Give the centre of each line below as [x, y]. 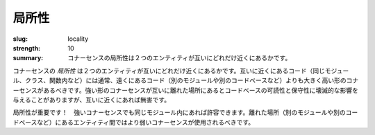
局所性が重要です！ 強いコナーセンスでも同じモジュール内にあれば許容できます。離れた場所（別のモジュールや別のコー [185, 112]
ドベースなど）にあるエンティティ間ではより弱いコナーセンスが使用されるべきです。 [134, 122]
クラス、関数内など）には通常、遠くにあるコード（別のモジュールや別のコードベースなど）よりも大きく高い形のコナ [192, 80]
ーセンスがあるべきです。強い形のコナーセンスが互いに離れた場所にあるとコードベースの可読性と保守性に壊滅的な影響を [186, 90]
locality [78, 39]
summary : [28, 58]
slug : [20, 39]
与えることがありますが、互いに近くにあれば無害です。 [91, 100]
